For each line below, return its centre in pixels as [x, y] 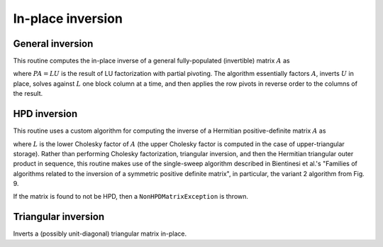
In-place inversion [68, 18]
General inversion [53, 44]
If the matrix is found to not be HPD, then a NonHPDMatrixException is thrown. [131, 197]
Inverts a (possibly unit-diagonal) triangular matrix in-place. [100, 234]
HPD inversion [45, 114]
